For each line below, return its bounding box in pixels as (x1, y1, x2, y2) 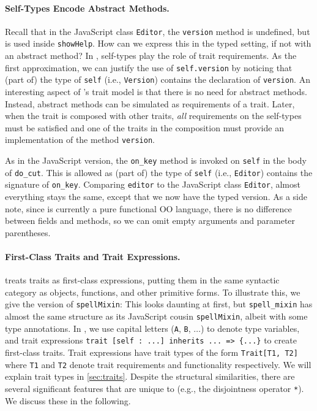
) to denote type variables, (200, 321, 300, 334)
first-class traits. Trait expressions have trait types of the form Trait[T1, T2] (5, 346, 298, 358)
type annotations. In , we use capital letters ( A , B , (5, 321, 191, 334)
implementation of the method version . (5, 133, 155, 146)
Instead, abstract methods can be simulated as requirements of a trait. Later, (5, 97, 295, 110)
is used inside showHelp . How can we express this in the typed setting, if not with (5, 37, 311, 50)
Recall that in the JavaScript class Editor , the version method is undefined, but (5, 25, 310, 37)
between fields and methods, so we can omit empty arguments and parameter (5, 214, 296, 227)
